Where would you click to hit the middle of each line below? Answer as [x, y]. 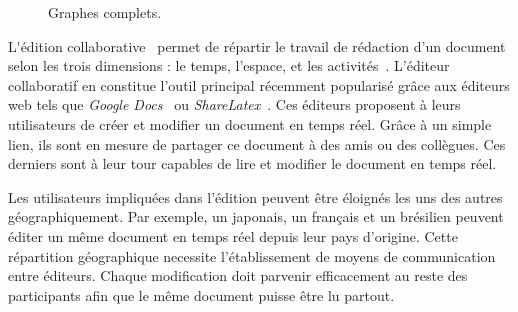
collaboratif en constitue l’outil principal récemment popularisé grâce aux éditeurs [259, 84]
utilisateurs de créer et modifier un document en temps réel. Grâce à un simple [250, 123]
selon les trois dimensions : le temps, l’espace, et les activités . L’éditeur [229, 65]
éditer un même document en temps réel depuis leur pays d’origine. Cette [233, 235]
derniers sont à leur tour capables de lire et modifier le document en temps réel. [252, 163]
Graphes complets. [105, 12]
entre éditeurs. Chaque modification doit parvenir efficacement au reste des [238, 275]
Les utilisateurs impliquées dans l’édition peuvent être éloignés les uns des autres [255, 196]
